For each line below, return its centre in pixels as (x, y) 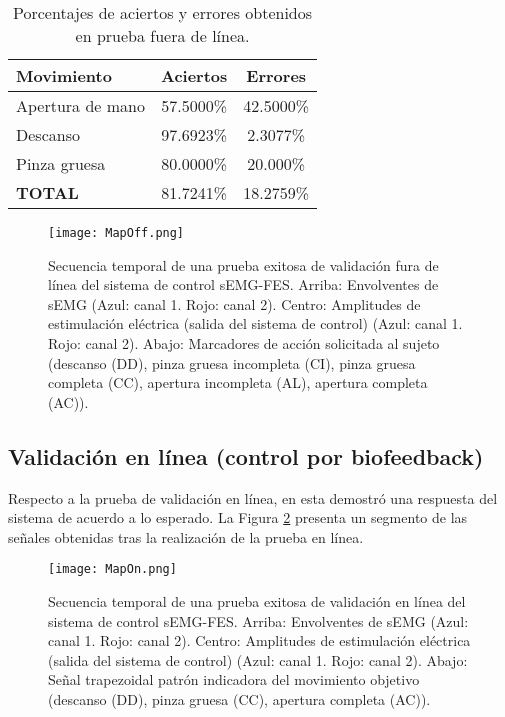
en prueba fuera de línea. (162, 35)
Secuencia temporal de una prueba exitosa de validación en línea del (257, 601)
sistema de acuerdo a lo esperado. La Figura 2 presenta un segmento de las (238, 517)
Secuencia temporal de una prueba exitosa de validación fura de (243, 264)
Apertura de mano (80, 105)
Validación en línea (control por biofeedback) (246, 455)
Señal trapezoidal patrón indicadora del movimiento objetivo (234, 679)
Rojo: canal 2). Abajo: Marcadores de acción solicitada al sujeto (244, 343)
